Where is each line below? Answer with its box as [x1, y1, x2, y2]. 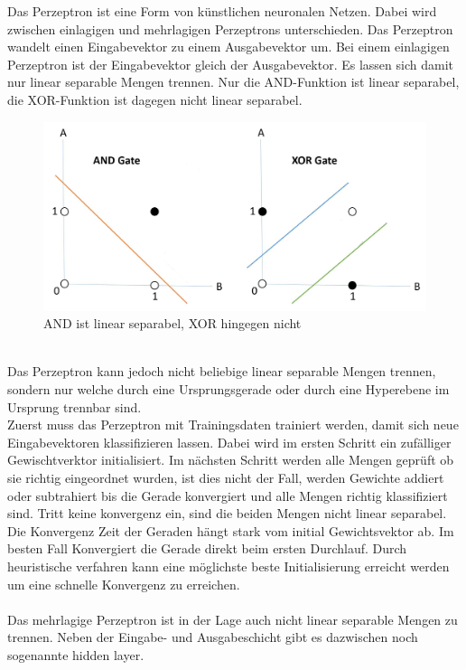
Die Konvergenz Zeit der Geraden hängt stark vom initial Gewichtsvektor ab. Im [7, 521, 454, 540]
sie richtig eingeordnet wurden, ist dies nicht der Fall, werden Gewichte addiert [7, 468, 444, 486]
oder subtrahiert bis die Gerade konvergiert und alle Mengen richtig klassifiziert [7, 486, 448, 505]
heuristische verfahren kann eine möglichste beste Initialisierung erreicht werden [7, 556, 450, 575]
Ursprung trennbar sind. [7, 397, 142, 416]
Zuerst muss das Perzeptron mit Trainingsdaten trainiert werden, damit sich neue [7, 415, 459, 434]
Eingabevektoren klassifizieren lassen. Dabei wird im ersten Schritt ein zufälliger [7, 432, 452, 451]
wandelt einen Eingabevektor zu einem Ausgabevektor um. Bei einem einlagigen [7, 37, 450, 56]
